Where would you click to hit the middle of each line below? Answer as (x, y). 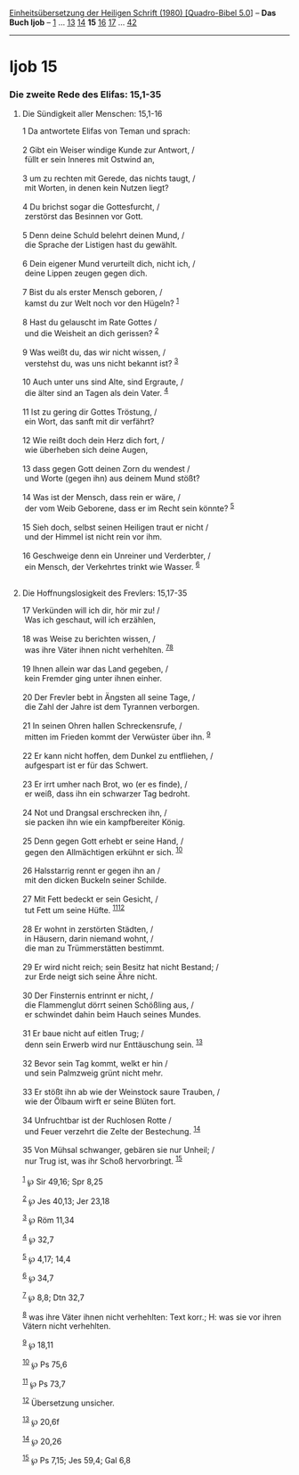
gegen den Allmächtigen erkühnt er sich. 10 (104, 851)
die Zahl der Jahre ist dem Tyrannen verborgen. (112, 707)
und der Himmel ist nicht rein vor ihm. (93, 536)
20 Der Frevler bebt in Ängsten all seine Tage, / (109, 697)
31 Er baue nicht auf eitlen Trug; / (83, 1034)
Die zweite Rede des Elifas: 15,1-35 (85, 95)
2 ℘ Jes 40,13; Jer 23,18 (66, 1200)
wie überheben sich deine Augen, (86, 450)
